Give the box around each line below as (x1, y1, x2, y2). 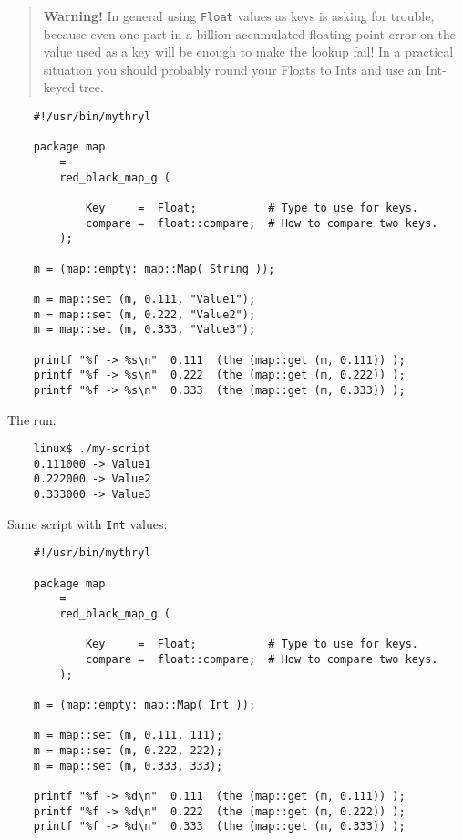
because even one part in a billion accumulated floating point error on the (43, 24, 456, 43)
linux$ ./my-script (33, 442, 151, 456)
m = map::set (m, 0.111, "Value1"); (33, 292, 256, 306)
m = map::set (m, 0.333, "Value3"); (33, 323, 256, 337)
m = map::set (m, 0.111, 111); (33, 729, 223, 742)
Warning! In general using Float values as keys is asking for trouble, (43, 6, 435, 25)
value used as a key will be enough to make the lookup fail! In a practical (43, 42, 454, 61)
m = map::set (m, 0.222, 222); (33, 743, 223, 757)
